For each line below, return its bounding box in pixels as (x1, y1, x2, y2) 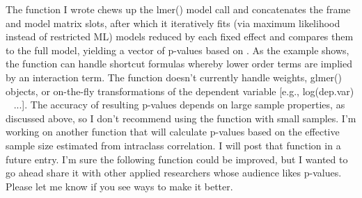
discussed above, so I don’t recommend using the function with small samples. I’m (6, 110, 356, 125)
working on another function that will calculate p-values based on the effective (6, 124, 340, 139)
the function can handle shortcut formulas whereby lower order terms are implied (6, 56, 352, 71)
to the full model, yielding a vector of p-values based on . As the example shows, (6, 42, 349, 57)
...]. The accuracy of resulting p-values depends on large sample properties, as (13, 97, 345, 112)
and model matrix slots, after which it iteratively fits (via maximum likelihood (6, 15, 340, 30)
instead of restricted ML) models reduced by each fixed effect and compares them (6, 29, 354, 44)
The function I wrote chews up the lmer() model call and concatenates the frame (6, 2, 351, 16)
